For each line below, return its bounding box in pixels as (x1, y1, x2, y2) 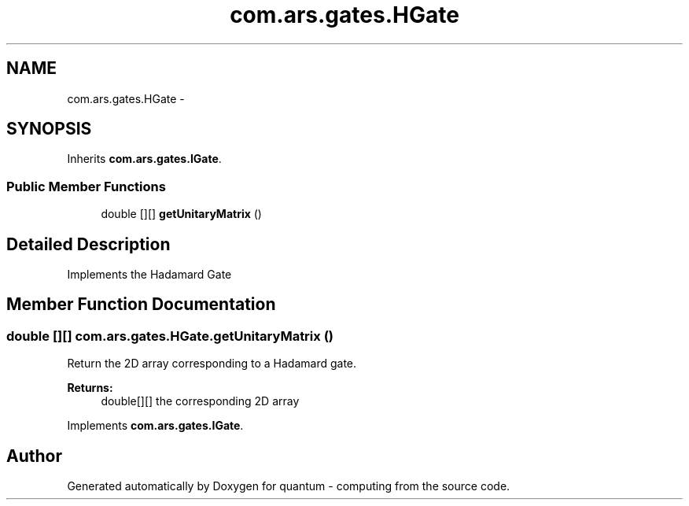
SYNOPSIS (6, 119, 92, 139)
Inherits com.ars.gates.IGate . (67, 152, 222, 166)
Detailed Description (6, 234, 171, 254)
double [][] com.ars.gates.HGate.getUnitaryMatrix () (6, 327, 333, 344)
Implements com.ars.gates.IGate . (67, 419, 244, 433)
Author (6, 445, 62, 466)
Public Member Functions (6, 178, 166, 194)
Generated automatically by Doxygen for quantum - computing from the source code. (67, 479, 510, 493)
